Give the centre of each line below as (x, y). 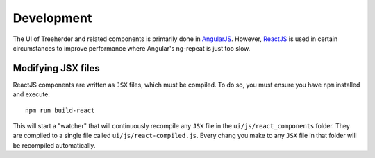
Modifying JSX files (56, 68)
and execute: (31, 94)
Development (52, 18)
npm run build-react (60, 110)
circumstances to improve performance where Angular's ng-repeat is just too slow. (132, 48)
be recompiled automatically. (54, 145)
